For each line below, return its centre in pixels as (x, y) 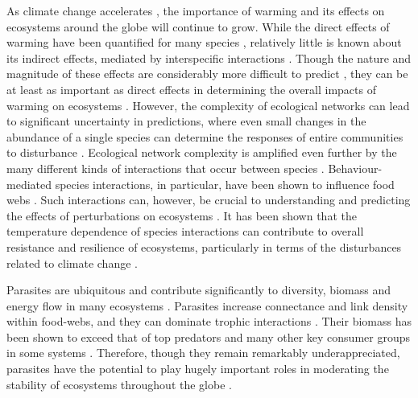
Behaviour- (355, 168)
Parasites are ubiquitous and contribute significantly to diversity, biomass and (199, 290)
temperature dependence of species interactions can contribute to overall (185, 231)
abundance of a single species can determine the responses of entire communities (205, 136)
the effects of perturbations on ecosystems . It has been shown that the (182, 215)
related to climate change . (72, 263)
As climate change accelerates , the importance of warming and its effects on (196, 10)
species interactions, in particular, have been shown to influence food (225, 184)
